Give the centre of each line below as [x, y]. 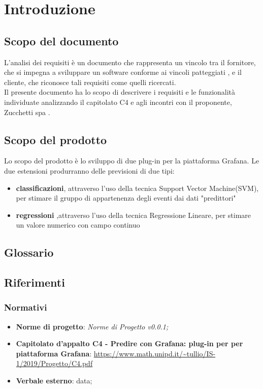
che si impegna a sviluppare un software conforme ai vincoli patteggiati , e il [123, 72]
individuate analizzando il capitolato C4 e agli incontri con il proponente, [118, 102]
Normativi [26, 307]
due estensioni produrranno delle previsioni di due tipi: [89, 170]
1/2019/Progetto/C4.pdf [54, 363]
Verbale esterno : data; [54, 381]
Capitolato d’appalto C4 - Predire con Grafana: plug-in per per [129, 343]
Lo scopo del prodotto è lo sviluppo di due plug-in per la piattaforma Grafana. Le [132, 161]
